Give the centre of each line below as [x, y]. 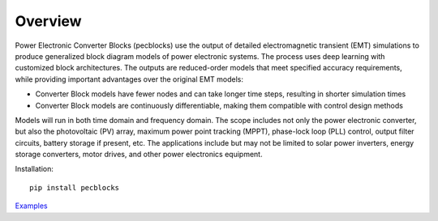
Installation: [34, 169]
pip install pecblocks [75, 187]
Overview [48, 21]
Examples [31, 206]
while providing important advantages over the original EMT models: [129, 79]
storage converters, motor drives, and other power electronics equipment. [139, 155]
